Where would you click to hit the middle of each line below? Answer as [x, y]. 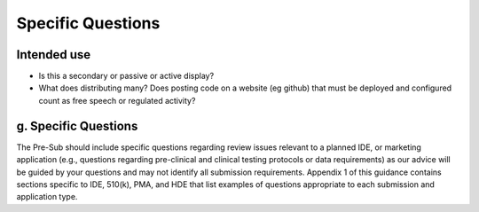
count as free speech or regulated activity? [117, 100]
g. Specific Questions [77, 126]
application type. [47, 197]
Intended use [54, 55]
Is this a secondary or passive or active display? [126, 76]
